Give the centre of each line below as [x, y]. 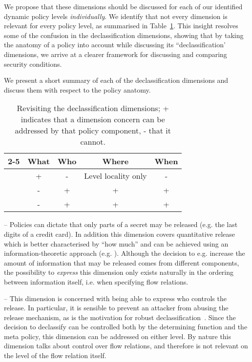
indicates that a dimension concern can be [93, 119]
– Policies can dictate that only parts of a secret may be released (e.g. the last [121, 224]
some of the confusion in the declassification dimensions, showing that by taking [124, 35]
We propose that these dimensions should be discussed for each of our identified [123, 6]
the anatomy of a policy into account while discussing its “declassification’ [115, 45]
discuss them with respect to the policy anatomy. [77, 89]
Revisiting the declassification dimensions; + [93, 108]
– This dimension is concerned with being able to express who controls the [115, 298]
